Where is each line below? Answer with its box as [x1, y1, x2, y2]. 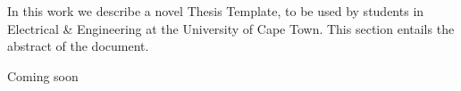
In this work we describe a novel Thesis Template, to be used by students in [7, 2, 424, 20]
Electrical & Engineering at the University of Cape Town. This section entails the [7, 19, 455, 37]
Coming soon [7, 66, 79, 85]
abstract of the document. [7, 37, 149, 55]
